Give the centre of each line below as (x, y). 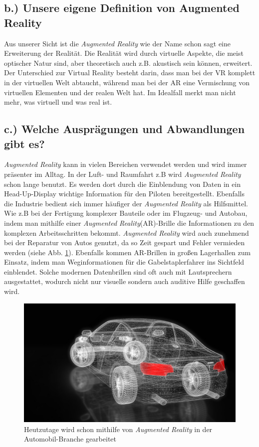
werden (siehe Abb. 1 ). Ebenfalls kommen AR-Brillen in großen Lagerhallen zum (128, 252)
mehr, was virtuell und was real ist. (58, 102)
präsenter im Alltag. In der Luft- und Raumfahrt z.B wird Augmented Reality (123, 174)
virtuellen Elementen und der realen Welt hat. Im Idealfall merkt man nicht (120, 92)
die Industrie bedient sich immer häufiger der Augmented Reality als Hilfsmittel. (126, 203)
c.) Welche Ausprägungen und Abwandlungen (125, 129)
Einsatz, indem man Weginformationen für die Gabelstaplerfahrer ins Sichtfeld (124, 262)
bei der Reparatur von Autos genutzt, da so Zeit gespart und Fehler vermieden (125, 242)
